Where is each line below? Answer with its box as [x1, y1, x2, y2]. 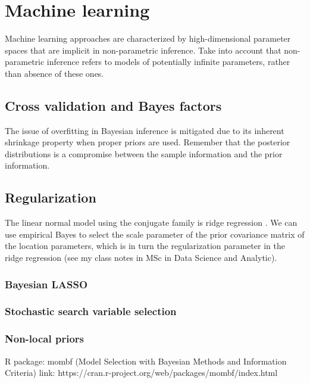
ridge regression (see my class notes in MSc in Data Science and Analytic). [5, 251, 277, 264]
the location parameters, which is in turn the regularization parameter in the [5, 239, 286, 252]
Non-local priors [5, 331, 84, 346]
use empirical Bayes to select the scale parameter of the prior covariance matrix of [5, 228, 305, 240]
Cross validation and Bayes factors [5, 96, 222, 114]
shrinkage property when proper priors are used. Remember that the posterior [5, 136, 290, 148]
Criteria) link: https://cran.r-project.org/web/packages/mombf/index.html [5, 366, 278, 379]
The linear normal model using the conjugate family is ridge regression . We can [5, 216, 298, 229]
